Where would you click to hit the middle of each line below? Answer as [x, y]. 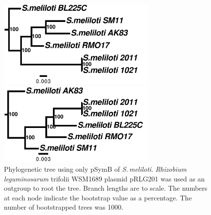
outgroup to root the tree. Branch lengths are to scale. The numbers [106, 188]
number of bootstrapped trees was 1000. [64, 207]
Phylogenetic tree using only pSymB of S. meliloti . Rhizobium [95, 169]
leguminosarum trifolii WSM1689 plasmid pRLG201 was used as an [105, 178]
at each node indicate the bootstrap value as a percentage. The [98, 197]
